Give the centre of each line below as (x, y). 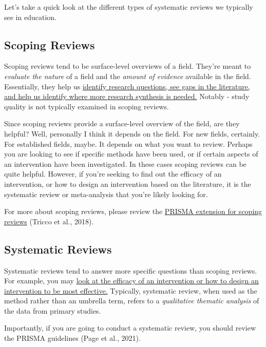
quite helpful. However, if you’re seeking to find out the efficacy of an (113, 174)
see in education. (30, 17)
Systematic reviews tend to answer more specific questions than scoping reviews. (131, 270)
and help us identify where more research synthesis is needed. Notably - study (127, 96)
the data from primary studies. (53, 310)
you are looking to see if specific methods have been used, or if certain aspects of (131, 154)
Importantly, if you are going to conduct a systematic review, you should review (130, 328)
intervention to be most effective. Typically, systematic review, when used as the (131, 290)
